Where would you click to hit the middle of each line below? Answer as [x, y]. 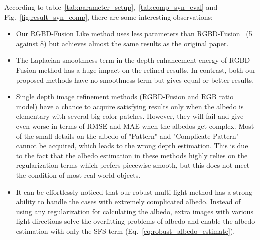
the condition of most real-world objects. [78, 175]
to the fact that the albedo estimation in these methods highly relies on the [132, 155]
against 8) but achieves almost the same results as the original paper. [122, 43]
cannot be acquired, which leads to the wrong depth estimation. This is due [132, 146]
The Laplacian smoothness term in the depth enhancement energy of [121, 60]
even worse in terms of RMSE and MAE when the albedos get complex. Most [135, 126]
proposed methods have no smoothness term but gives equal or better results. [135, 79]
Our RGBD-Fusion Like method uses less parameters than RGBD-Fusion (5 [134, 33]
